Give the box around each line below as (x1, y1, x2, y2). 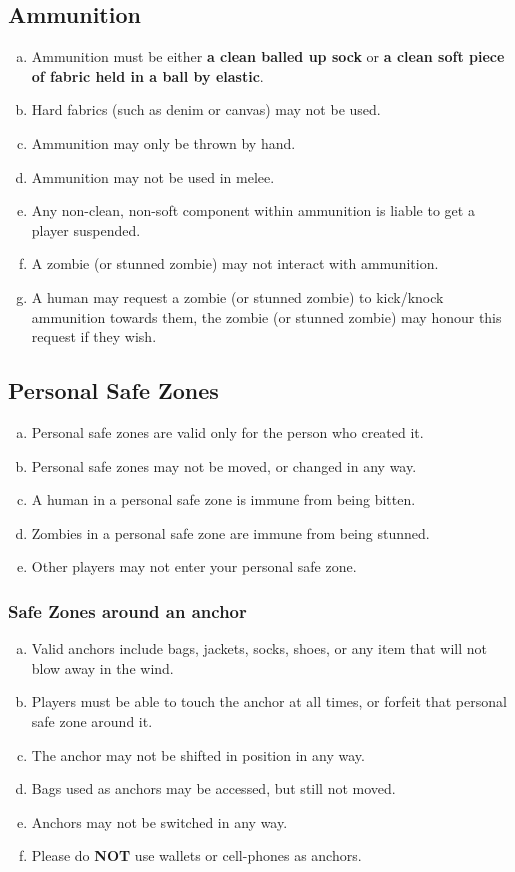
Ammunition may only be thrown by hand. (31, 132, 296, 153)
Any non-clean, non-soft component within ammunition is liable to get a (31, 200, 475, 221)
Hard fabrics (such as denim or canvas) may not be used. (31, 99, 381, 120)
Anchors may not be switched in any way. (31, 811, 288, 832)
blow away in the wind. (31, 657, 174, 678)
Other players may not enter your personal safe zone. (31, 556, 357, 577)
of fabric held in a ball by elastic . (31, 65, 264, 86)
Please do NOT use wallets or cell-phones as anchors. (31, 845, 362, 866)
